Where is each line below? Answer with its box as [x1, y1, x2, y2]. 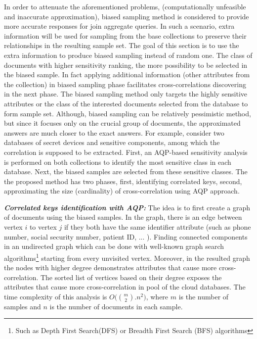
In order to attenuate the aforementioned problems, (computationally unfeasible [4, 1, 246, 11]
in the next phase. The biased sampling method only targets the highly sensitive [4, 89, 248, 99]
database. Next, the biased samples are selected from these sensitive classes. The [4, 166, 248, 177]
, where [146, 291, 169, 301]
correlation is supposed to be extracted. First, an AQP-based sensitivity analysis [4, 146, 248, 157]
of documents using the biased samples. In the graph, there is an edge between [4, 212, 242, 222]
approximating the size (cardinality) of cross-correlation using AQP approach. [4, 186, 240, 196]
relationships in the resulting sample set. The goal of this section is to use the [4, 40, 239, 50]
